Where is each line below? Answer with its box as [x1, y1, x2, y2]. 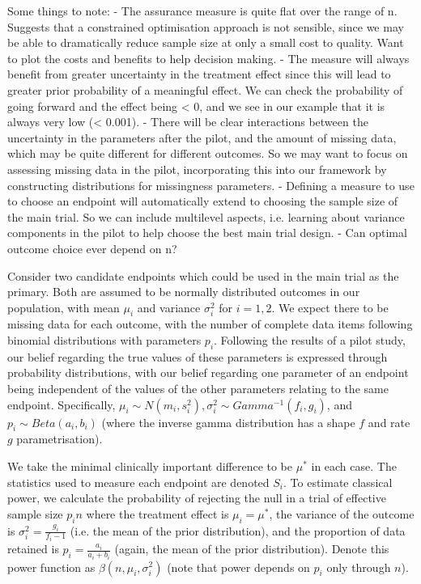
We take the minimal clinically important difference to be [7, 458, 293, 475]
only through [326, 558, 391, 575]
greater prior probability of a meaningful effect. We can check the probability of [7, 81, 403, 98]
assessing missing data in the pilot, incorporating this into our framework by [7, 160, 387, 177]
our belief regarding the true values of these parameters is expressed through [7, 348, 388, 365]
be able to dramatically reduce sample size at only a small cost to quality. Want [7, 34, 404, 51]
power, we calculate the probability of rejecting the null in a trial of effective [7, 489, 386, 506]
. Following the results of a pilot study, [214, 332, 406, 349]
